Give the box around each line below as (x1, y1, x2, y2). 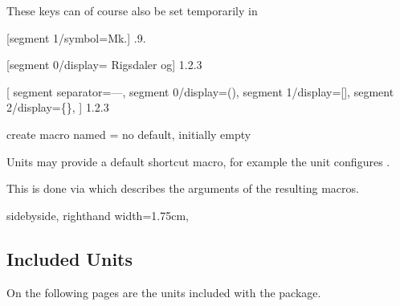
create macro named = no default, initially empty (6, 125, 251, 142)
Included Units (6, 246, 133, 271)
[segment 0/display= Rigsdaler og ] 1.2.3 (6, 56, 202, 73)
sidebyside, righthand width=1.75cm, (6, 206, 189, 223)
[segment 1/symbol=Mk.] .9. (6, 29, 146, 46)
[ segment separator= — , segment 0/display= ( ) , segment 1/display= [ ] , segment (6, 83, 394, 100)
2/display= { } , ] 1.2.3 (6, 99, 109, 116)
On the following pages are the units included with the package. (6, 284, 321, 300)
